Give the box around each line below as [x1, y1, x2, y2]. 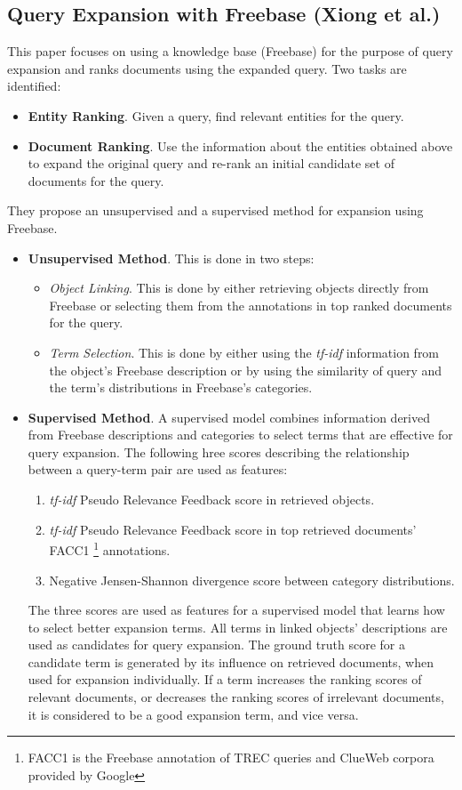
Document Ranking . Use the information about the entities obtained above [28, 136, 453, 155]
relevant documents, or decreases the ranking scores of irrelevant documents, [28, 688, 444, 706]
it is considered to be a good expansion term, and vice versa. [28, 705, 359, 723]
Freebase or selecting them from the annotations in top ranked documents [49, 295, 452, 314]
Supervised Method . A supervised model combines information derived [28, 407, 431, 426]
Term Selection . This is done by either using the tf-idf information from [49, 343, 440, 361]
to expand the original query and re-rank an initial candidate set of [28, 154, 394, 173]
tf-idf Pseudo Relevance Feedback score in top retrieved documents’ [49, 520, 417, 538]
